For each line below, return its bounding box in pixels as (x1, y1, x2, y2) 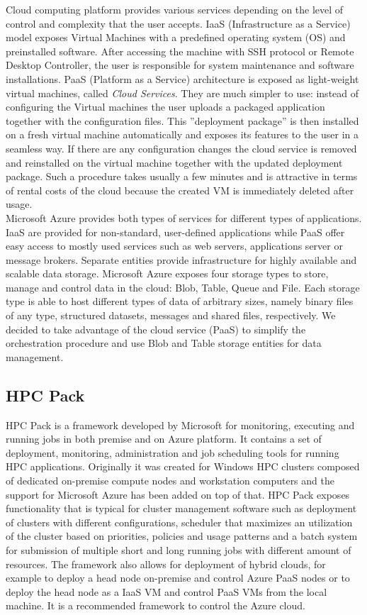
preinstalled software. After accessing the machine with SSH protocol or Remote (6, 43, 354, 58)
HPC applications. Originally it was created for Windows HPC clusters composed (6, 459, 360, 474)
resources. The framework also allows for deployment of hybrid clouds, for (6, 556, 326, 571)
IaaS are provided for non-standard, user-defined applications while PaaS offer (6, 224, 345, 239)
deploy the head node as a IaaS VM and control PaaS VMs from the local (6, 584, 327, 599)
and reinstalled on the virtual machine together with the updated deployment (6, 155, 343, 170)
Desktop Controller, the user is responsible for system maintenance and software (6, 57, 354, 72)
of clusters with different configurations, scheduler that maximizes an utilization (6, 514, 353, 529)
